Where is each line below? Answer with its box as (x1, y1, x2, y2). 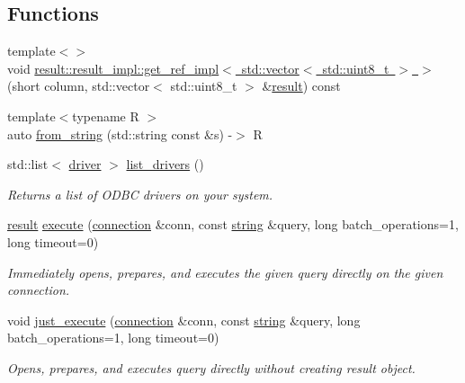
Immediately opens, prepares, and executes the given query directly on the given (7, 263, 443, 281)
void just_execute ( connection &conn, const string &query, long (7, 310, 361, 329)
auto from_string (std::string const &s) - (7, 124, 233, 143)
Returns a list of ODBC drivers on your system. (7, 184, 273, 203)
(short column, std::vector (7, 76, 150, 95)
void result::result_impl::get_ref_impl (7, 58, 219, 77)
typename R (72, 106, 139, 125)
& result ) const (262, 76, 341, 95)
